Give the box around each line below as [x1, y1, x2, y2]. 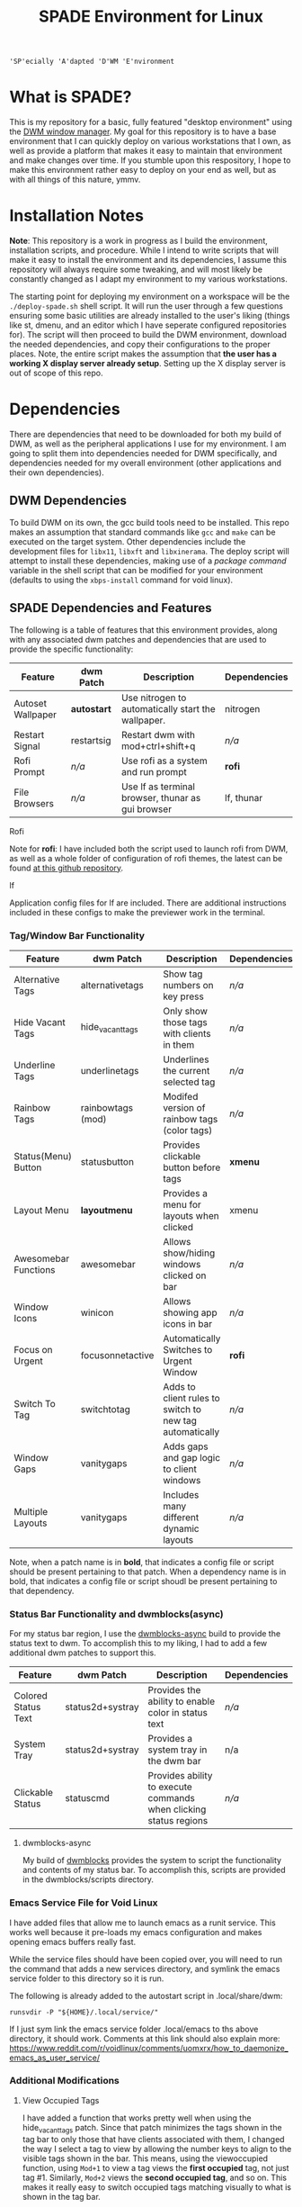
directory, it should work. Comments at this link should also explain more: [9, 2032, 280, 2044]
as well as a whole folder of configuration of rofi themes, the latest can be [9, 852, 283, 863]
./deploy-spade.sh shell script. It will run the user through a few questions [9, 301, 283, 311]
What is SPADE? [9, 87, 132, 107]
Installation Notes [9, 205, 144, 226]
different [163, 1510, 200, 1523]
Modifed [163, 1090, 199, 1103]
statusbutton [80, 1155, 135, 1167]
